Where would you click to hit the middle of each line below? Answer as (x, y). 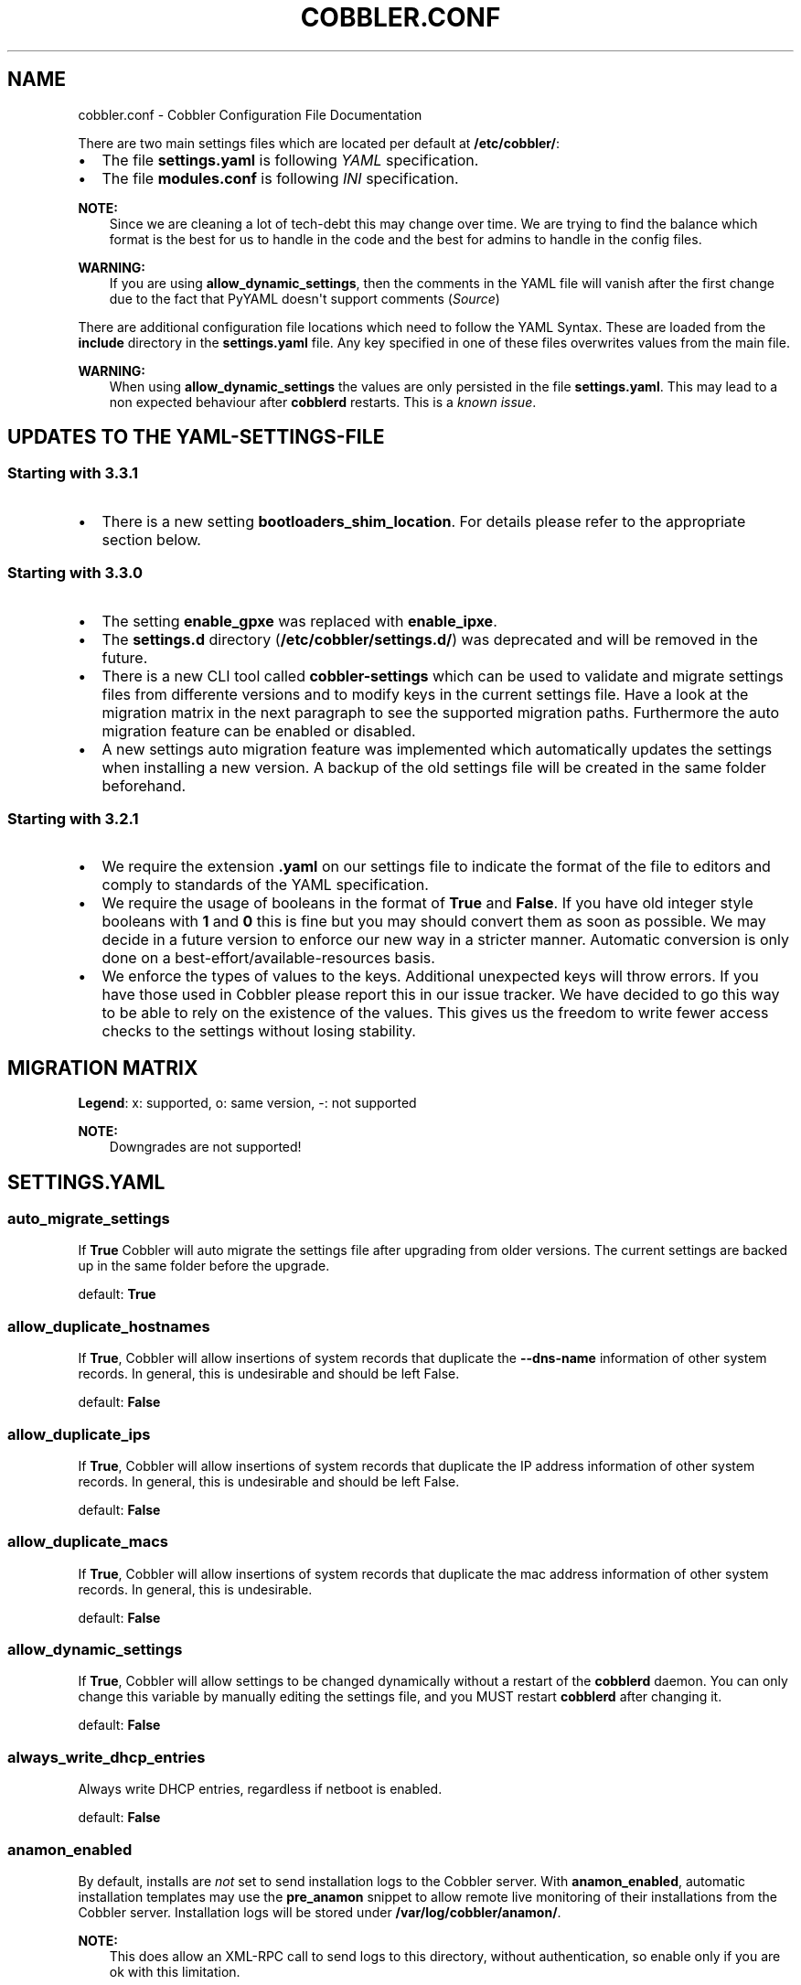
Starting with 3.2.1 (73, 818)
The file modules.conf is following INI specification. (280, 178)
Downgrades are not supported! (205, 1147)
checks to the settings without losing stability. (259, 1031)
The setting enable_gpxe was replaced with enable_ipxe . (299, 621)
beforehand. (144, 785)
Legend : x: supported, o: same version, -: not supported (247, 1103)
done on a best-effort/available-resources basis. (268, 958)
